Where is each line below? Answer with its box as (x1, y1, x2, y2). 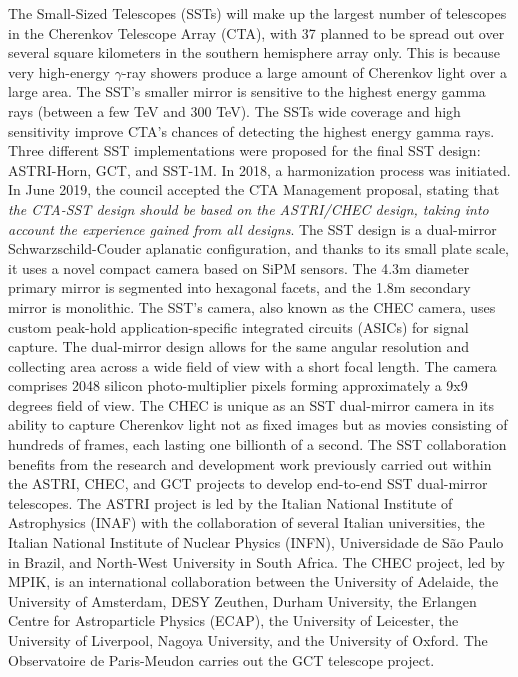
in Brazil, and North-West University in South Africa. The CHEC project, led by (8, 551, 505, 572)
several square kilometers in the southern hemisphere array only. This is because (8, 42, 501, 63)
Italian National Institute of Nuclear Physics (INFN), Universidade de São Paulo (8, 532, 504, 553)
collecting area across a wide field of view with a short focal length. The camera (8, 355, 497, 376)
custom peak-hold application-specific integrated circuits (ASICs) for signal (8, 316, 469, 337)
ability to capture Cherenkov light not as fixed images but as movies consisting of (8, 414, 508, 435)
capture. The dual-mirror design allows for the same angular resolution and (8, 336, 470, 357)
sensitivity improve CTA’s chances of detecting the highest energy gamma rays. (8, 120, 495, 141)
